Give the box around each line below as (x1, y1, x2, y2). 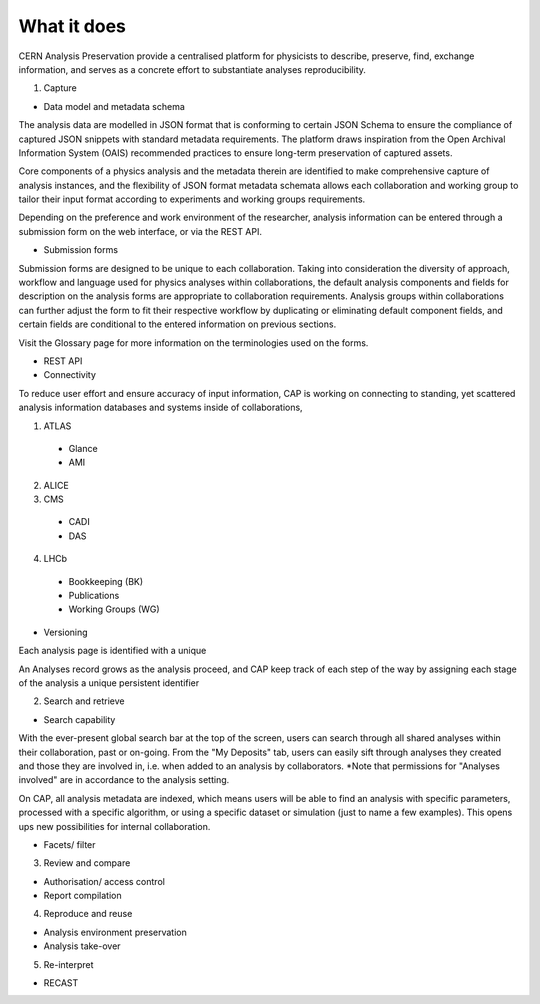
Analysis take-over (43, 940, 121, 952)
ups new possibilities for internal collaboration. (18, 820, 211, 832)
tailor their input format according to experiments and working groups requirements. (18, 193, 366, 205)
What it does (18, 15, 127, 37)
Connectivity (43, 369, 97, 381)
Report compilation (43, 890, 122, 902)
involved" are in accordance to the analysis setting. (18, 774, 230, 786)
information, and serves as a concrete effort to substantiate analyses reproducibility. (18, 63, 367, 75)
